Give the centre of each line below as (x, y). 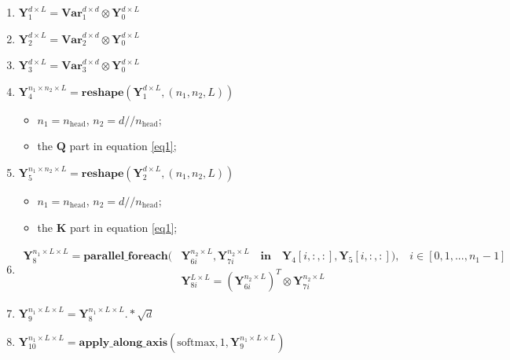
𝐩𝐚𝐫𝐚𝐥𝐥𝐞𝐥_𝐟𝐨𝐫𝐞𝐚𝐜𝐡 (126, 257)
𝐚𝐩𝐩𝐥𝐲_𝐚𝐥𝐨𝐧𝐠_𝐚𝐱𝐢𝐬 (123, 342)
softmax (196, 342)
